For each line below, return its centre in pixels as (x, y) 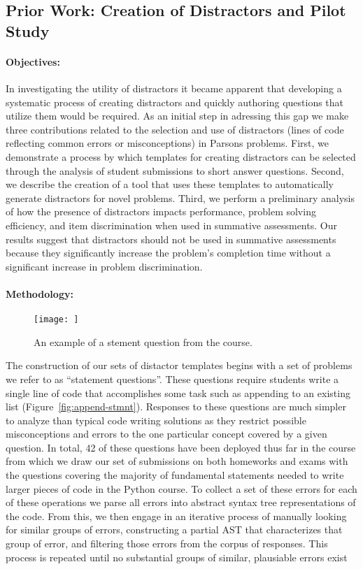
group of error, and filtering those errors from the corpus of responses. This (167, 543)
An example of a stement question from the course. (143, 341)
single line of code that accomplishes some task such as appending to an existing (178, 392)
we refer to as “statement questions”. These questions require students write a (172, 379)
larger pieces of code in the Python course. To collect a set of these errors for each (181, 488)
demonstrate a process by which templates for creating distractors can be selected (181, 156)
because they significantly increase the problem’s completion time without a (168, 253)
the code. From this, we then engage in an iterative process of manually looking (176, 516)
